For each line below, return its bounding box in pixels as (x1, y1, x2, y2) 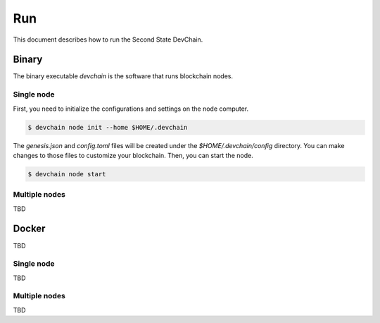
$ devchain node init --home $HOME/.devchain (27, 123, 188, 131)
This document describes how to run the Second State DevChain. (13, 35, 203, 44)
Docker (13, 223, 46, 235)
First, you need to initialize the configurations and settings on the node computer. (13, 104, 249, 113)
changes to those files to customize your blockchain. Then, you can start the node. (13, 151, 253, 159)
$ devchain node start (27, 170, 106, 178)
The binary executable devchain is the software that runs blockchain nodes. (13, 72, 234, 80)
